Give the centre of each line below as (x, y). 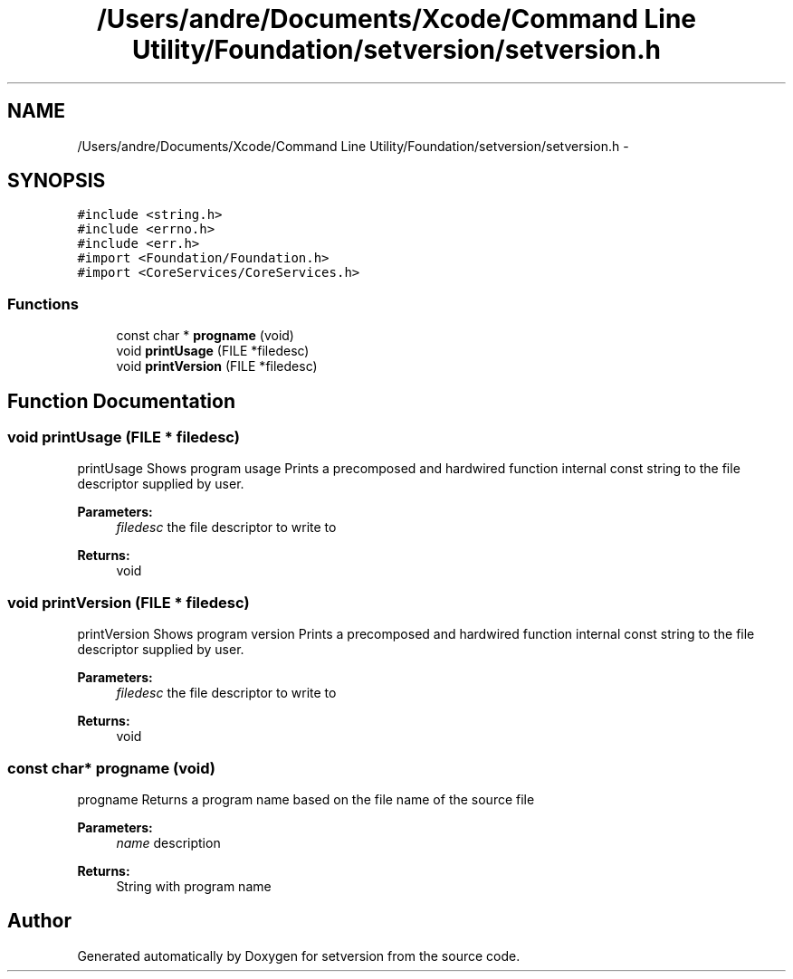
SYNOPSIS (57, 181)
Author (39, 921)
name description (168, 842)
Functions (43, 304)
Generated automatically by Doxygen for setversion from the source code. (299, 955)
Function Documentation (121, 401)
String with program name (194, 886)
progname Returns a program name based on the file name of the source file (306, 799)
